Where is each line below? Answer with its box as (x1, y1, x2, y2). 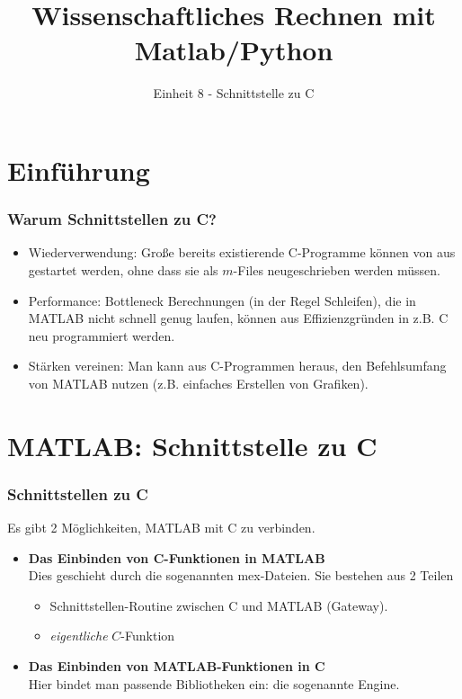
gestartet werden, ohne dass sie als (28, 260, 218, 279)
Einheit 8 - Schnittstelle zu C (153, 84, 315, 103)
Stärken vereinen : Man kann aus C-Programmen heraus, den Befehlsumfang (28, 356, 447, 375)
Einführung (7, 151, 150, 188)
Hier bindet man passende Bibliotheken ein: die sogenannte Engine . (28, 674, 400, 693)
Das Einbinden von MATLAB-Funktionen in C (28, 657, 325, 676)
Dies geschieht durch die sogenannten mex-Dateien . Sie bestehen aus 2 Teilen (28, 566, 454, 585)
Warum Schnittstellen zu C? (7, 208, 217, 230)
